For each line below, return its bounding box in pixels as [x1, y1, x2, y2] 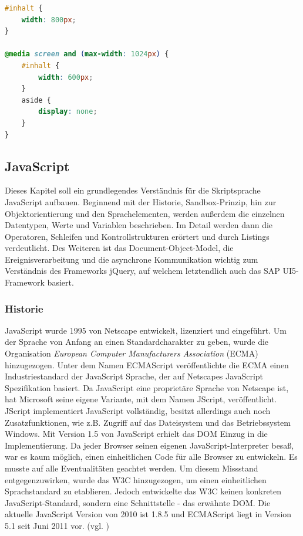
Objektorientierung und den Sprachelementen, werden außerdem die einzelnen [5, 207, 285, 219]
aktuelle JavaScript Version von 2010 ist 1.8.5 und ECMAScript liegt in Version [5, 508, 292, 520]
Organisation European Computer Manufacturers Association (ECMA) [5, 347, 258, 359]
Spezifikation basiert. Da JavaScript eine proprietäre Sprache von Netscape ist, [5, 381, 289, 393]
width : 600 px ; [38, 73, 93, 82]
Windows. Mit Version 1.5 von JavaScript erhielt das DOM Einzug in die [5, 428, 268, 440]
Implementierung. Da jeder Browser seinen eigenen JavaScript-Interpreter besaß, [5, 439, 294, 451]
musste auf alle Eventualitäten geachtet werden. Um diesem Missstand [5, 462, 258, 474]
